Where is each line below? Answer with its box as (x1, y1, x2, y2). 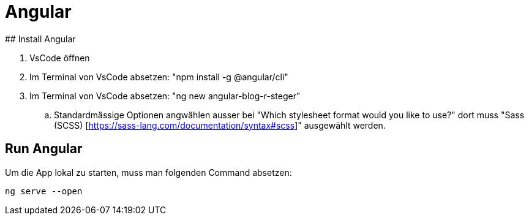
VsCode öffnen (29, 52, 90, 63)
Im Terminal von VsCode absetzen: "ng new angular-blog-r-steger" (29, 90, 301, 101)
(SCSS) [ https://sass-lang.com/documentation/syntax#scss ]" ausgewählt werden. (54, 119, 386, 131)
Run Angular (5, 141, 83, 157)
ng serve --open (5, 186, 83, 196)
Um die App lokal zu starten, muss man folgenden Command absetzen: (5, 167, 292, 178)
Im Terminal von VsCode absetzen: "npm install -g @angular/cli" (29, 71, 288, 82)
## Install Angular (5, 33, 76, 44)
